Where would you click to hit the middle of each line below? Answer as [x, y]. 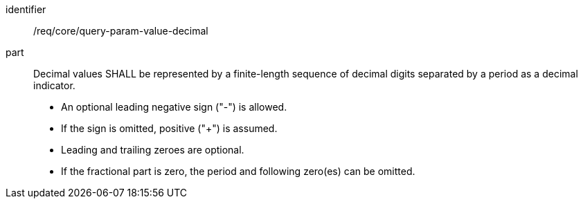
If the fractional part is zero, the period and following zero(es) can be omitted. [238, 171]
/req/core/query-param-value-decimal [121, 31]
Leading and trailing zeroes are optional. [153, 150]
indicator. [54, 85]
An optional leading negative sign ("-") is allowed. [174, 107]
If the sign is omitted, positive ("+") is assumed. [169, 128]
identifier [26, 9]
